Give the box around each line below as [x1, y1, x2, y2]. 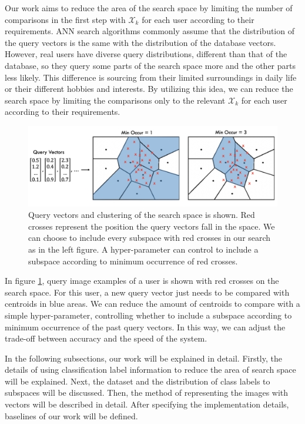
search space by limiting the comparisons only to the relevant [5, 94, 226, 106]
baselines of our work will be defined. [5, 409, 138, 422]
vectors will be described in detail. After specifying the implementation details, [5, 398, 289, 410]
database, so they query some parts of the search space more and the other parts [5, 59, 296, 71]
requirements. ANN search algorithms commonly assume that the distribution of [5, 25, 294, 37]
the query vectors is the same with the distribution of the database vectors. [5, 36, 276, 48]
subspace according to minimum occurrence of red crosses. [28, 254, 238, 267]
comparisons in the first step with [5, 13, 126, 25]
